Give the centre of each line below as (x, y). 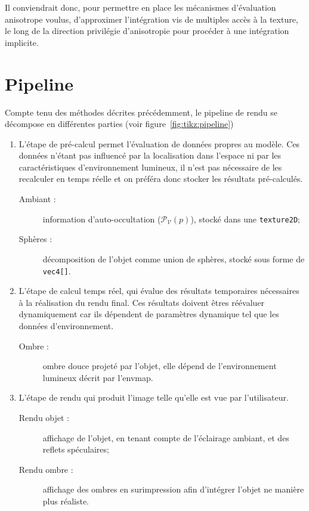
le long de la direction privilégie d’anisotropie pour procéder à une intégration (147, 31)
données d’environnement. (66, 325)
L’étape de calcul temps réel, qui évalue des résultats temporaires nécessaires (159, 291)
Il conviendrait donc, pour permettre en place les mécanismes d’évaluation (140, 7)
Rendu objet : (44, 417)
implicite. (22, 42)
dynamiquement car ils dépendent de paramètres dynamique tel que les (149, 314)
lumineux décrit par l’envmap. (98, 377)
